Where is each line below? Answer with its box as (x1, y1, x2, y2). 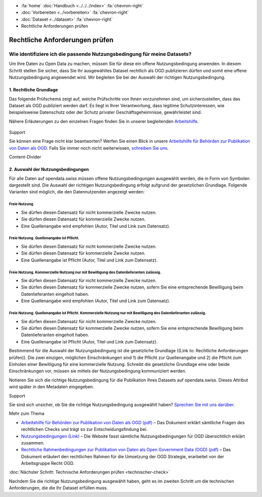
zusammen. (21, 440, 45, 446)
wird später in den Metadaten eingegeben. (9, 384, 94, 390)
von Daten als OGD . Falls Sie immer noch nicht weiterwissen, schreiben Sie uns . (9, 145, 169, 151)
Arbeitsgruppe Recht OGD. (21, 461, 75, 466)
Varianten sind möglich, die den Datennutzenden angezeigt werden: (9, 189, 145, 195)
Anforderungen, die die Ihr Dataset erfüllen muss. (9, 485, 108, 491)
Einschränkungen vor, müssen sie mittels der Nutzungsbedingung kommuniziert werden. (9, 368, 187, 374)
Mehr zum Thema (9, 411, 45, 416)
